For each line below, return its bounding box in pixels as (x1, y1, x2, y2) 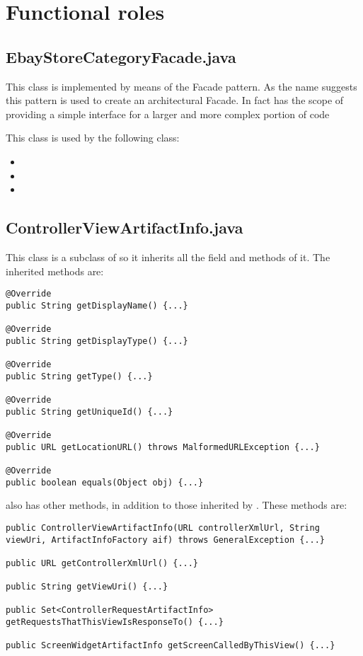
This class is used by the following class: (6, 130, 180, 145)
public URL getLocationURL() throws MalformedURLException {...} (6, 442, 320, 452)
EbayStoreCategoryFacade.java (6, 45, 236, 67)
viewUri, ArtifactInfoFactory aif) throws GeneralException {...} (6, 534, 325, 545)
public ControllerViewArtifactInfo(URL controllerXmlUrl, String (6, 522, 320, 533)
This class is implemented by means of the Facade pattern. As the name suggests (6, 79, 357, 93)
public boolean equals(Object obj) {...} (6, 477, 204, 488)
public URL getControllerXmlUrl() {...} (6, 558, 199, 568)
